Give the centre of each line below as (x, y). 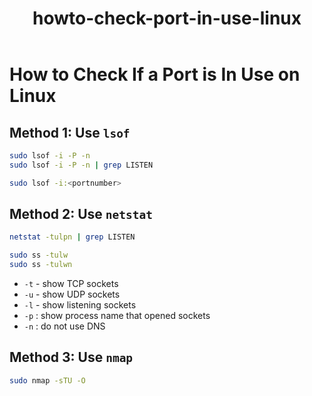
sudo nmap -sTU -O (47, 380)
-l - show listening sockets (80, 305)
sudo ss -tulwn (41, 265)
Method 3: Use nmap (71, 357)
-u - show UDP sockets (72, 294)
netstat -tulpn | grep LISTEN (72, 237)
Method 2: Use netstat (81, 214)
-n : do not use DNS (64, 326)
